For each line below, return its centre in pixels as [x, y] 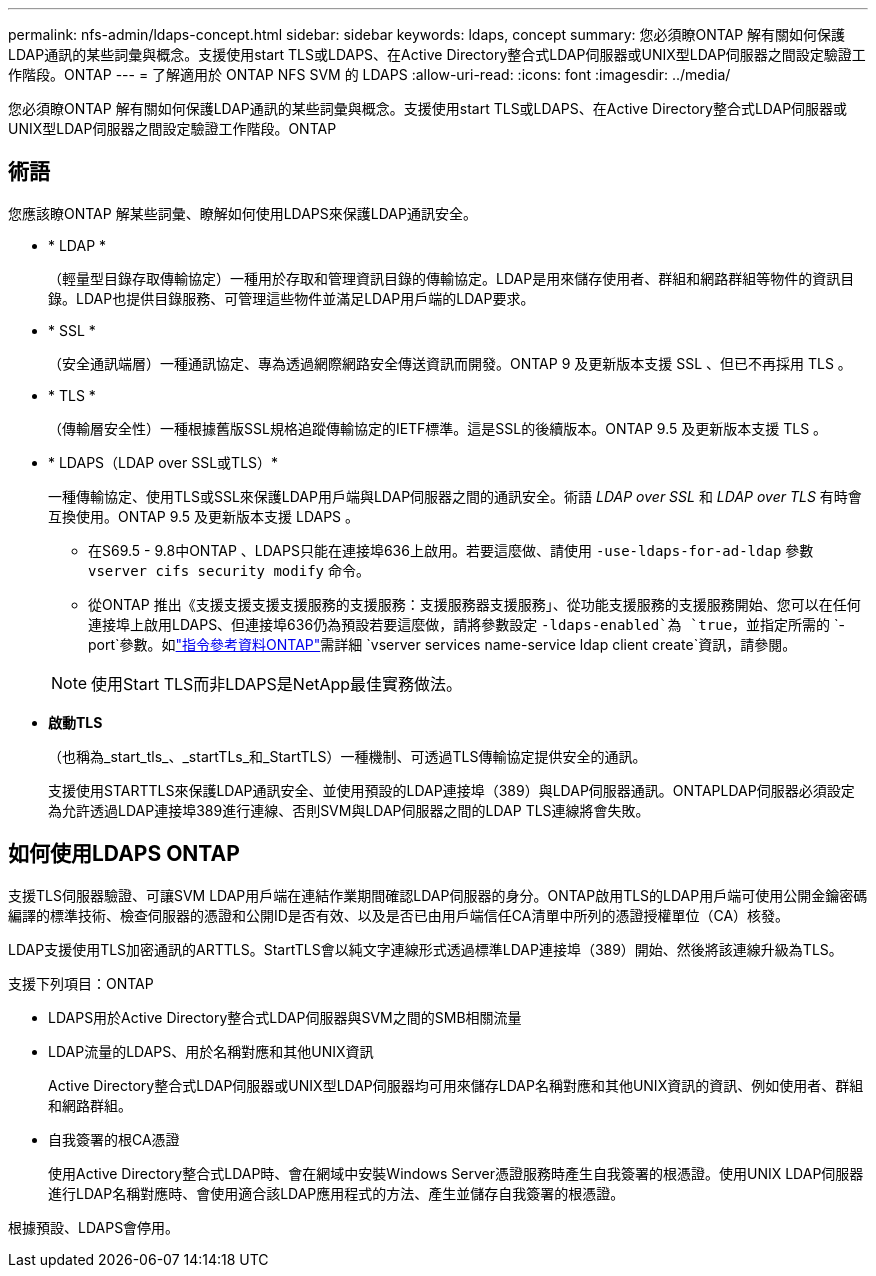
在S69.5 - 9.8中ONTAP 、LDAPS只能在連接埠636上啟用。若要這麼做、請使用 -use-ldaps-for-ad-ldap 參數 [451, 550]
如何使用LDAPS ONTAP [124, 854]
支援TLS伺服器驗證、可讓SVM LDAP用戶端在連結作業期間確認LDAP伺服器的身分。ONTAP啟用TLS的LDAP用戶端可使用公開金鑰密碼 [438, 895]
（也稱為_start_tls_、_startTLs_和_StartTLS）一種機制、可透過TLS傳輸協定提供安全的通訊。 [347, 756]
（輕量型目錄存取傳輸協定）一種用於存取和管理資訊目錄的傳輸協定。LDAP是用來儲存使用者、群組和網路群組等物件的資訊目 [451, 278]
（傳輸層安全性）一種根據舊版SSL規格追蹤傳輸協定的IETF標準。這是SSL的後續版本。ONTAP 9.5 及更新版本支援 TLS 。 [438, 428]
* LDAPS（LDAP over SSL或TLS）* [163, 462]
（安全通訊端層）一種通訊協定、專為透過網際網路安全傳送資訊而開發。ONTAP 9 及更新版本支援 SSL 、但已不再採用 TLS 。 [450, 363]
